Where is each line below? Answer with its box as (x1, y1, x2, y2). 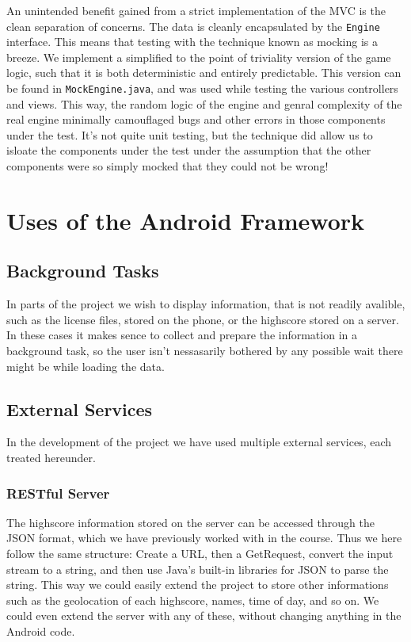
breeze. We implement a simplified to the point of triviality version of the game (6, 48, 391, 65)
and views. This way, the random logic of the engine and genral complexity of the (6, 95, 402, 112)
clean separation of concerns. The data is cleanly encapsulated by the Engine (6, 17, 380, 34)
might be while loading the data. (6, 357, 165, 374)
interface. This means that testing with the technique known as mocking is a (6, 33, 378, 50)
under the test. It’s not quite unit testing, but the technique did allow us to (6, 126, 373, 143)
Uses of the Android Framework (6, 204, 365, 236)
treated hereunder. (6, 449, 96, 465)
